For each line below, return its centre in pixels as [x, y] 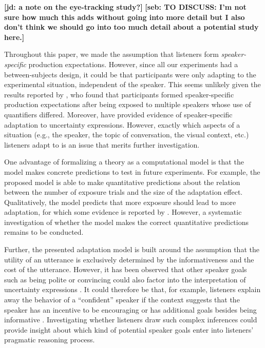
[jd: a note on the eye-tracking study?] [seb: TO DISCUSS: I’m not [125, 7]
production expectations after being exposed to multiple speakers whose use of [128, 104]
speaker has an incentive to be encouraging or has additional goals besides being [130, 309]
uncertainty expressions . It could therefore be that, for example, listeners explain [132, 289]
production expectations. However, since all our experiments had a [133, 64]
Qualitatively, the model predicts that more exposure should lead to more [120, 202]
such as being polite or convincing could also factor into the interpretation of [125, 279]
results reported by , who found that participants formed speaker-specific [119, 94]
